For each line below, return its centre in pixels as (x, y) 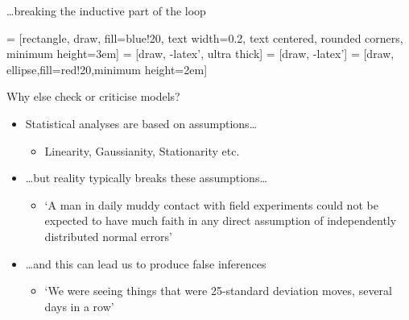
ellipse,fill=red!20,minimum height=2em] (107, 69)
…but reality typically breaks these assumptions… (146, 178)
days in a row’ (79, 306)
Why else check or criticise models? (93, 96)
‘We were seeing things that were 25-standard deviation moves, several (218, 291)
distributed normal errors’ (108, 236)
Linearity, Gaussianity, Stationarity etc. (142, 150)
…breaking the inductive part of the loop (106, 10)
